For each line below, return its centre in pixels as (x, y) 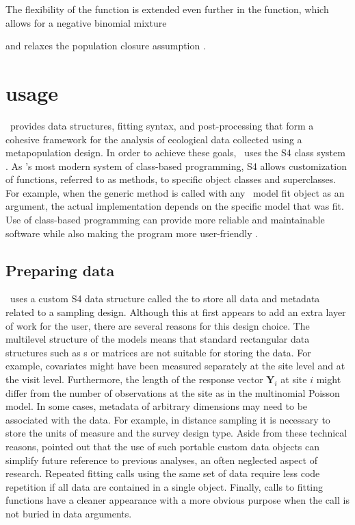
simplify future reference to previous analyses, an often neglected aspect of (161, 460)
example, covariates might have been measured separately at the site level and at (175, 366)
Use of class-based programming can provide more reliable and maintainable (165, 220)
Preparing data (60, 270)
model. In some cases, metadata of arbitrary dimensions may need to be (157, 406)
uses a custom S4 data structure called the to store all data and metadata (165, 298)
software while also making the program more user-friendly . (132, 233)
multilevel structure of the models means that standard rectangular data (158, 339)
